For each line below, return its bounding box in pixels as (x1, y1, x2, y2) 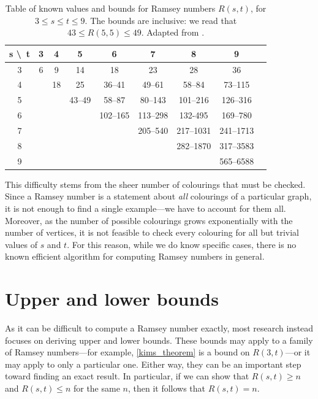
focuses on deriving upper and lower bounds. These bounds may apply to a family (5, 333, 313, 346)
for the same (73, 382, 120, 395)
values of (5, 238, 37, 250)
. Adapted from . (141, 26, 205, 39)
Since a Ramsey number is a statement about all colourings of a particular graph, (5, 190, 312, 203)
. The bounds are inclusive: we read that (85, 14, 237, 26)
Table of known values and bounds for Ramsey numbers (5, 2, 216, 14)
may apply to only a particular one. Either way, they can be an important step (5, 357, 301, 370)
